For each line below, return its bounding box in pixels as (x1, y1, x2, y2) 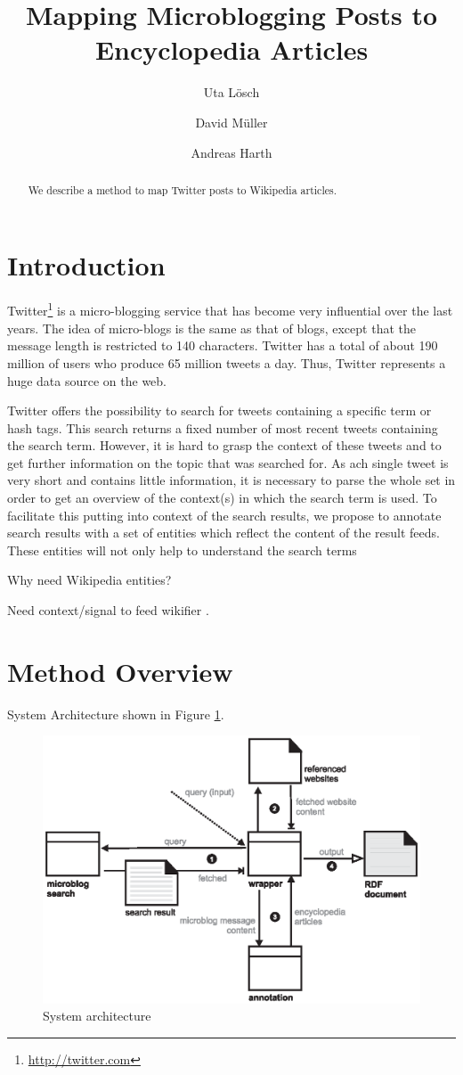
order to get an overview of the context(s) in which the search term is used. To (7, 488, 437, 507)
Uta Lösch (203, 83, 260, 102)
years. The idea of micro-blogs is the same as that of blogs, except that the (7, 318, 416, 337)
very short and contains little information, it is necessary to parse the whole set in (7, 471, 456, 489)
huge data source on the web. (7, 371, 167, 390)
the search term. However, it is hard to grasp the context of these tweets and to (7, 436, 442, 455)
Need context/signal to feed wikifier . (7, 601, 209, 620)
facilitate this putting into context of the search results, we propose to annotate (7, 505, 442, 524)
